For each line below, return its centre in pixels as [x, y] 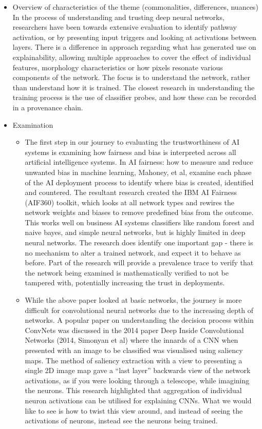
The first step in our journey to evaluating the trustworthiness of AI [132, 142]
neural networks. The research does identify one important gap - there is [139, 242]
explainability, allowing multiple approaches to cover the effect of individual [132, 57]
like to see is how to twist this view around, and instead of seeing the [134, 410]
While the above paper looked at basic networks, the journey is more [133, 300]
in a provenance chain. [48, 107]
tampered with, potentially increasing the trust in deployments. [125, 282]
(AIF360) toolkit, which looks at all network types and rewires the [129, 202]
